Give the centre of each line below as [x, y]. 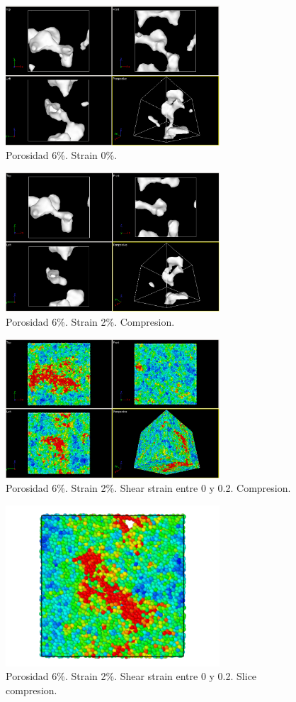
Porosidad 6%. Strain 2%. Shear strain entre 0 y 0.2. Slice [131, 676]
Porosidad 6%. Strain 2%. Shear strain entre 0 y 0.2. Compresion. [148, 488]
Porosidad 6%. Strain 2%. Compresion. [90, 321]
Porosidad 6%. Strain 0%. [62, 155]
